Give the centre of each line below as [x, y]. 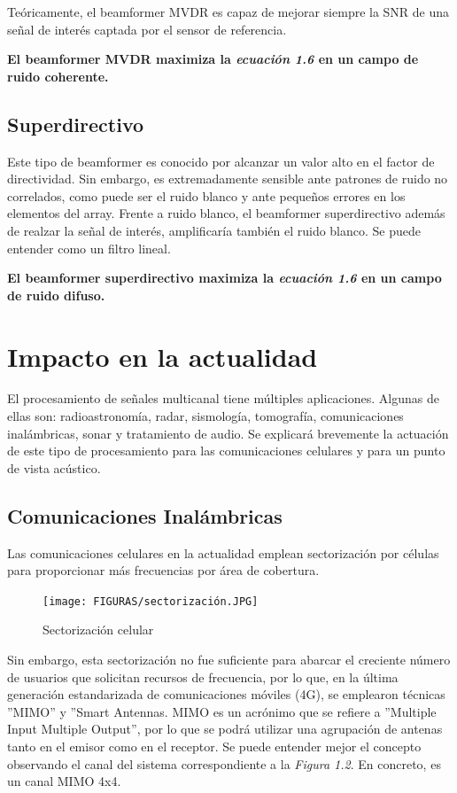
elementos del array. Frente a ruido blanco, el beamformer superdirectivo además [226, 213]
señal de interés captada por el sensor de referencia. [147, 29]
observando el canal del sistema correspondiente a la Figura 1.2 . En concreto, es [224, 763]
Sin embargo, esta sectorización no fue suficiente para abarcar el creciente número [229, 660]
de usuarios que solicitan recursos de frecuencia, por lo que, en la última [203, 676]
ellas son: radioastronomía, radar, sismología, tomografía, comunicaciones [205, 416]
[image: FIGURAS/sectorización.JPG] [151, 601]
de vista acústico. [54, 467]
